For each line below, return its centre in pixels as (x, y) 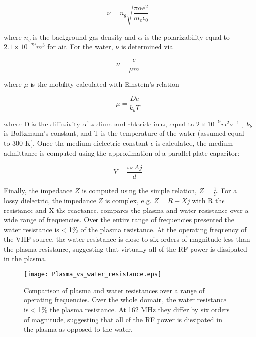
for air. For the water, (80, 46)
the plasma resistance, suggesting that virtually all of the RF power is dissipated (126, 249)
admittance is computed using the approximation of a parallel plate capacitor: (122, 152)
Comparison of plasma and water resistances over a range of (114, 290)
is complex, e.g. (128, 200)
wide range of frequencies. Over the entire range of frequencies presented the (119, 220)
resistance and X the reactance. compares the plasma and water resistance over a (126, 210)
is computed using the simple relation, (139, 190)
